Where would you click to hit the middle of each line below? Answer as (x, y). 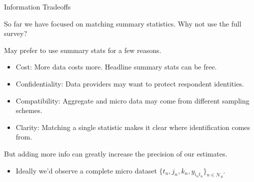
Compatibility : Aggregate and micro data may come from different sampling (132, 100)
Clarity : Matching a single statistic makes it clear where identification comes (133, 127)
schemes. (29, 110)
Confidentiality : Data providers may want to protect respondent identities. (130, 83)
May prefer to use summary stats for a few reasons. (83, 50)
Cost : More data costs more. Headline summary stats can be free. (116, 67)
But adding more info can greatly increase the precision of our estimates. (116, 153)
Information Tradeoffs (37, 6)
